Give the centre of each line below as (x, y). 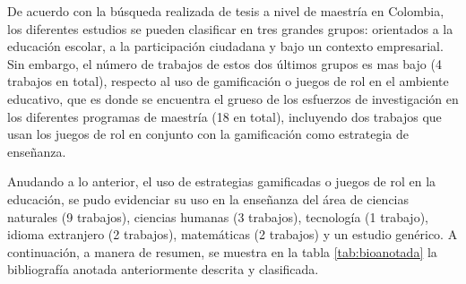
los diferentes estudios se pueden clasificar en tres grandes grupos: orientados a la (230, 28)
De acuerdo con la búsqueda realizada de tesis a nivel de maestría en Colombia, (226, 11)
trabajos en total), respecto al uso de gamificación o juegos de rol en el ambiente (228, 81)
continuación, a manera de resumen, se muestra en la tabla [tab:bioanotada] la (222, 251)
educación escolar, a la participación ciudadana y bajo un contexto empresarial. (225, 46)
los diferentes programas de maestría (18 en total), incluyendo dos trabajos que (224, 116)
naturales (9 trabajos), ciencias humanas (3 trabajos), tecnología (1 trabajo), (218, 216)
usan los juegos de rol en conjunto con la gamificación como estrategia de (208, 134)
